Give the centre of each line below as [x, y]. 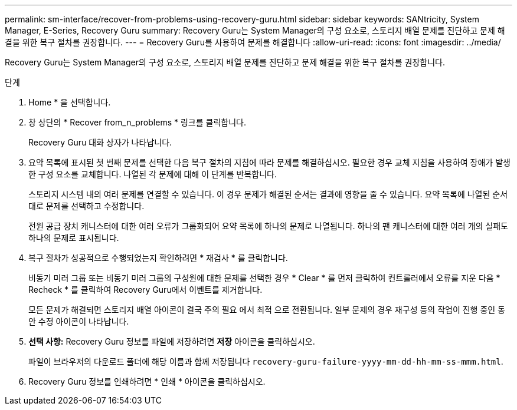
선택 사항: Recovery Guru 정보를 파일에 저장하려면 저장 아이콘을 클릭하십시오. [172, 341]
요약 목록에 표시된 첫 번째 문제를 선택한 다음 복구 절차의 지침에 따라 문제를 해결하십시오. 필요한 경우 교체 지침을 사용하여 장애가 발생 [269, 162]
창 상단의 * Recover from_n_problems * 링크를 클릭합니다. [137, 122]
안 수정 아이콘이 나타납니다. [79, 321]
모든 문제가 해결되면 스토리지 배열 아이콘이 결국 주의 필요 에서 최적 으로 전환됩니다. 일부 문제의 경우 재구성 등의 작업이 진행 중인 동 [267, 310]
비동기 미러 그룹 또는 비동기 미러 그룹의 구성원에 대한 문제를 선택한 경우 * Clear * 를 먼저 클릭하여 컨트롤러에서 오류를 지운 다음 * [264, 278]
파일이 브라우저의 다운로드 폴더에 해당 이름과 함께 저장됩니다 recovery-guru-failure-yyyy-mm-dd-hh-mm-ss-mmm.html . [266, 361]
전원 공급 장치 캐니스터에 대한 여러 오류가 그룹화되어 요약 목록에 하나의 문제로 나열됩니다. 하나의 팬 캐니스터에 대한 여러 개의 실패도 [269, 226]
